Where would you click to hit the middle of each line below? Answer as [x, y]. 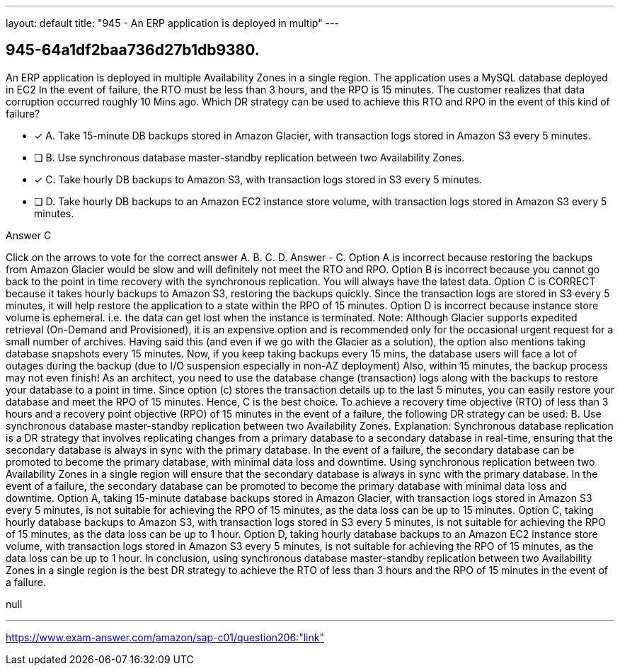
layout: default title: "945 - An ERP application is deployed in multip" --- [172, 23]
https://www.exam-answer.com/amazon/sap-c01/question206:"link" [165, 637]
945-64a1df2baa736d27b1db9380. [133, 50]
